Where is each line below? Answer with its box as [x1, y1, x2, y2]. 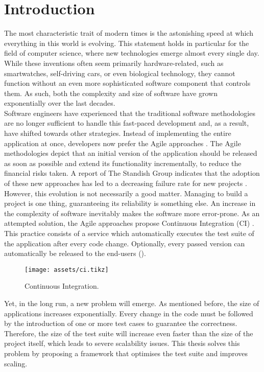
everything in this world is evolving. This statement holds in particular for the [4, 37, 249, 48]
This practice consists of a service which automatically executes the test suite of [4, 228, 254, 238]
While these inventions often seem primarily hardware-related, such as [4, 57, 224, 68]
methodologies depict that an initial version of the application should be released [4, 148, 257, 158]
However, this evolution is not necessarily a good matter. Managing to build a [4, 188, 248, 198]
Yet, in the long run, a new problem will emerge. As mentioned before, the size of [4, 298, 259, 309]
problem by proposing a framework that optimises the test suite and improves [4, 348, 248, 358]
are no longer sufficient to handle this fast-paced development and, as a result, [4, 118, 249, 128]
